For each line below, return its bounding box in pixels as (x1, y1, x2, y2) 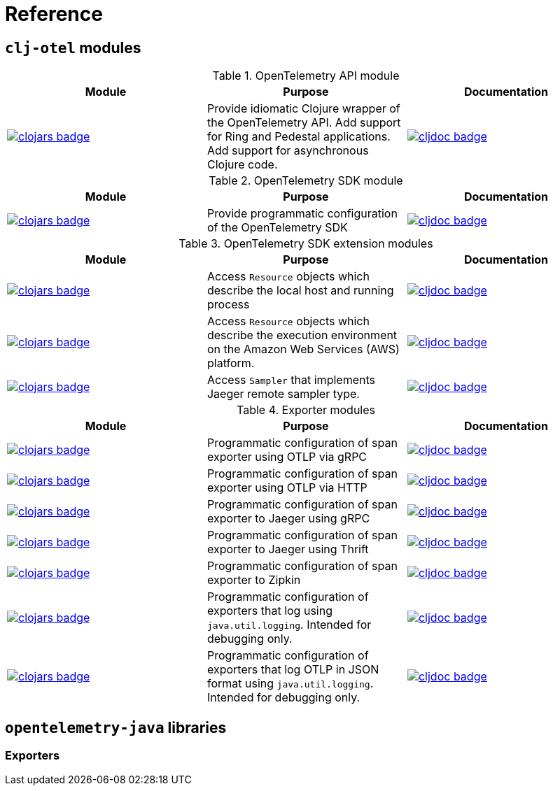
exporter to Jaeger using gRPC (206, 511, 370, 526)
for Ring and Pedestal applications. (206, 129, 391, 144)
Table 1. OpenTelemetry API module (212, 69, 400, 83)
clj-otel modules (5, 38, 141, 57)
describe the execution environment (206, 328, 398, 343)
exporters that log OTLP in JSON (206, 662, 379, 677)
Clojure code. (206, 157, 278, 172)
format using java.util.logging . (206, 676, 374, 691)
